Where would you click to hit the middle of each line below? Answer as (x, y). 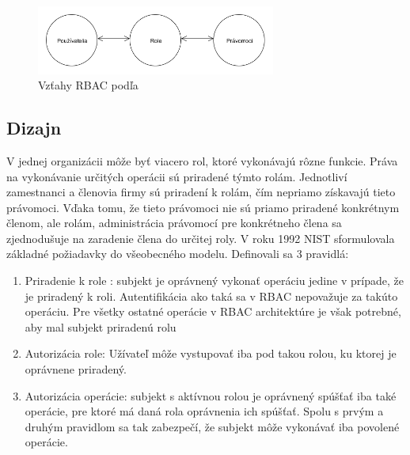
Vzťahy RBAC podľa (88, 85)
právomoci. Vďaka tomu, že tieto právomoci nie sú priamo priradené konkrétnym (203, 207)
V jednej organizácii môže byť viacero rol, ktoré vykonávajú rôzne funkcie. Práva (202, 160)
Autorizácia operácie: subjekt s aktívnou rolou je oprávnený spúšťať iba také (211, 395)
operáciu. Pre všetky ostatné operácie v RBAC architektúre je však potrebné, (213, 311)
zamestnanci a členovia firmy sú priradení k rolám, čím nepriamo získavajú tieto (201, 192)
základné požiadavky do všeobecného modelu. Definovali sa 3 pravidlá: (178, 254)
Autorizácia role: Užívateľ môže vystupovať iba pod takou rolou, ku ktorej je (211, 353)
